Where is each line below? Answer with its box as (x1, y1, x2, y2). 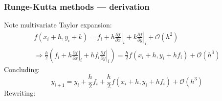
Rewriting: (4, 88, 36, 98)
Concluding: (4, 64, 40, 74)
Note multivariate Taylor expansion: (4, 20, 112, 30)
